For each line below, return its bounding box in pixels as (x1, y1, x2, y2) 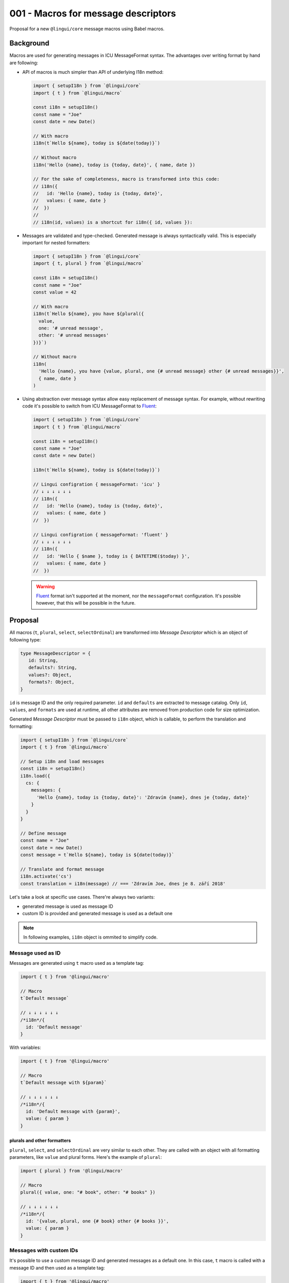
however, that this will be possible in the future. (36, 600, 136, 606)
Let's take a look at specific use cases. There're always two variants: (9, 893, 155, 900)
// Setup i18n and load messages (20, 759, 105, 764)
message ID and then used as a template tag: (9, 1265, 105, 1271)
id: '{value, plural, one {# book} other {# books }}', (26, 1218, 169, 1224)
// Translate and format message (20, 866, 105, 872)
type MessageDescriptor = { (20, 650, 91, 656)
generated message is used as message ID (22, 903, 114, 909)
